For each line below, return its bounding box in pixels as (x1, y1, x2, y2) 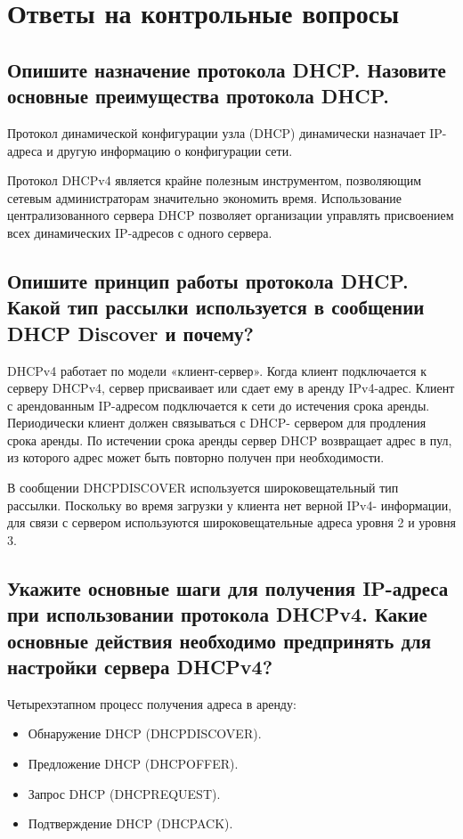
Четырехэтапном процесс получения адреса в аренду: (7, 694, 296, 713)
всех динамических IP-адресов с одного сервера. (7, 223, 272, 241)
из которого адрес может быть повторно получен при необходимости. (7, 448, 385, 467)
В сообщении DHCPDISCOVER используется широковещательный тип (7, 478, 399, 497)
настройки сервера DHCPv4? (7, 653, 273, 680)
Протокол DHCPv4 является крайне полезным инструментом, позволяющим (7, 171, 422, 190)
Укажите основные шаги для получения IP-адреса (7, 574, 449, 601)
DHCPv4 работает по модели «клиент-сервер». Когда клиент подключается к (7, 361, 426, 379)
